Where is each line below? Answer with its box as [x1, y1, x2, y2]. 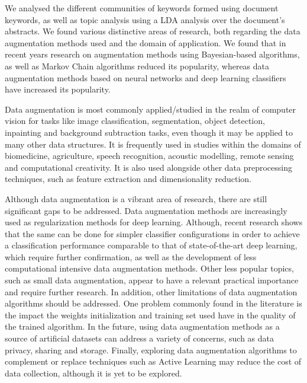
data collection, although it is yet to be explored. [5, 366, 182, 379]
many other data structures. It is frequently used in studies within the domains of [5, 138, 301, 150]
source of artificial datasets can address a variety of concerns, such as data [5, 332, 274, 344]
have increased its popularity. [5, 83, 111, 95]
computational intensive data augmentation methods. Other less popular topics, [5, 262, 294, 275]
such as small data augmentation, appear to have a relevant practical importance [5, 274, 299, 286]
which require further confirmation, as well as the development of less [5, 250, 257, 263]
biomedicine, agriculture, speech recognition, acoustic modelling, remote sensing [5, 149, 294, 162]
